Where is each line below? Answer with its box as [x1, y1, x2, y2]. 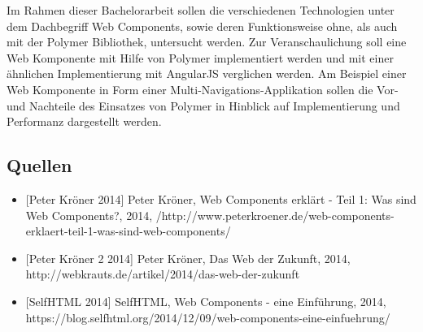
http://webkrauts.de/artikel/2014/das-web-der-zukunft [25, 265, 300, 282]
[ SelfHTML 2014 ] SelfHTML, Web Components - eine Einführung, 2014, [25, 292, 386, 309]
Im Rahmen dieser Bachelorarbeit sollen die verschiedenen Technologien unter [7, 2, 395, 18]
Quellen [7, 153, 72, 178]
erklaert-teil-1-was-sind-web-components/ [25, 222, 231, 239]
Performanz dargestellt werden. [7, 113, 162, 130]
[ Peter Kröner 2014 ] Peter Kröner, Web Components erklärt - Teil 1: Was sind [25, 190, 416, 207]
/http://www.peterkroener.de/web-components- [155, 206, 395, 223]
